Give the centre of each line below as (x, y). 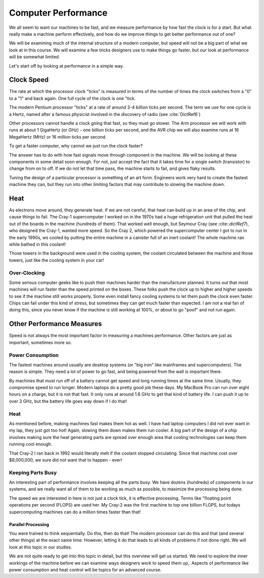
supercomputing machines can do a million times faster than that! (75, 512)
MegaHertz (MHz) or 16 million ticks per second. (58, 137)
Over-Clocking (27, 273)
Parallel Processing (29, 524)
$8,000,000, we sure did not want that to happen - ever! (66, 460)
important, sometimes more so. (40, 342)
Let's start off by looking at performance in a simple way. (66, 66)
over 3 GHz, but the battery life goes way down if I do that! (68, 401)
